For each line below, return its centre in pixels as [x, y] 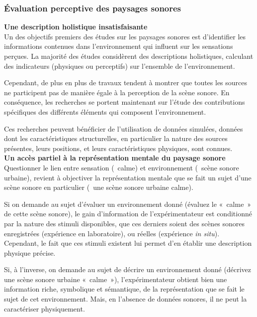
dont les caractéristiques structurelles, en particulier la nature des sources [116, 138]
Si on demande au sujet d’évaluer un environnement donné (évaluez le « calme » [128, 204]
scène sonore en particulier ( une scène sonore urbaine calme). [99, 187]
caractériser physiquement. [44, 308]
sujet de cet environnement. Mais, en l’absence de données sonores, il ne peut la [126, 299]
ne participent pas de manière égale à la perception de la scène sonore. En [117, 92]
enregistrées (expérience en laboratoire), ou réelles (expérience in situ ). [112, 233]
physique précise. [30, 252]
